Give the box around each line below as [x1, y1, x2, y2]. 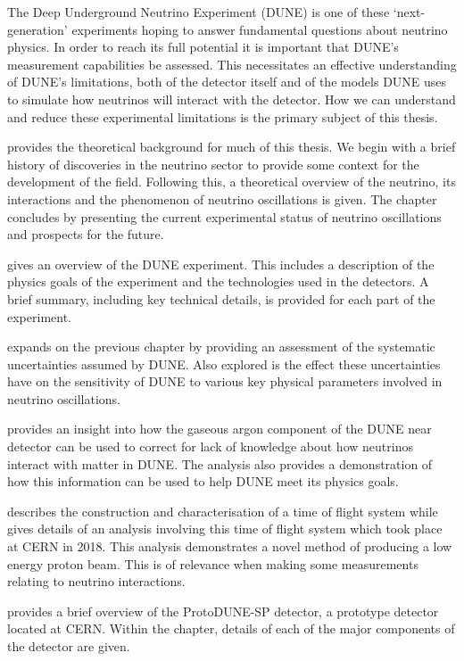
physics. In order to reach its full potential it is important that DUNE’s [7, 37, 399, 56]
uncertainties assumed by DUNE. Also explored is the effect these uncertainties [7, 354, 441, 373]
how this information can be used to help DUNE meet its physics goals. [7, 472, 399, 491]
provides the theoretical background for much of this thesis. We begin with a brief [7, 137, 456, 156]
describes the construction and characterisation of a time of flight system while [7, 501, 438, 520]
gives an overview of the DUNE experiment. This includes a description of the [7, 254, 435, 273]
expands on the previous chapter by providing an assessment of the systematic [7, 337, 435, 356]
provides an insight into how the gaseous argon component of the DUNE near [7, 419, 432, 438]
